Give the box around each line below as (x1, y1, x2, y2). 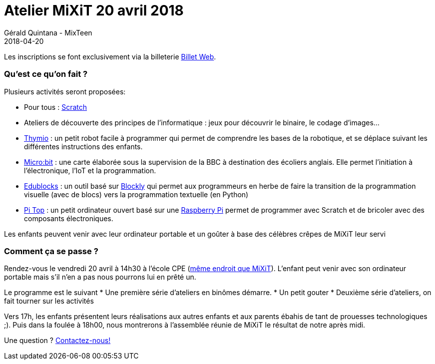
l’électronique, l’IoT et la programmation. (24, 166, 156, 175)
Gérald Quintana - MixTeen (4, 28, 92, 37)
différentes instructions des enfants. (24, 142, 143, 151)
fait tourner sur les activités (4, 297, 94, 306)
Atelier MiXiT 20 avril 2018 (4, 2, 184, 19)
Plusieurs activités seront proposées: (4, 87, 126, 96)
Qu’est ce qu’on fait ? (4, 69, 88, 79)
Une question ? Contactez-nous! (4, 336, 111, 345)
